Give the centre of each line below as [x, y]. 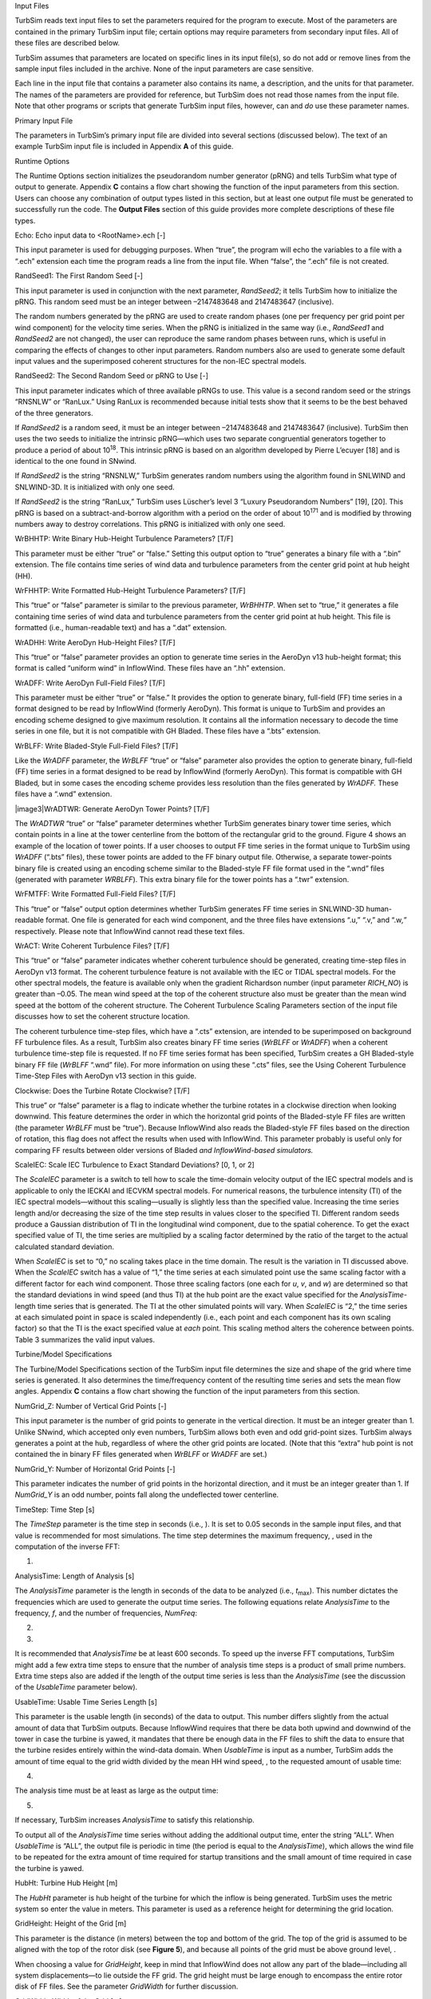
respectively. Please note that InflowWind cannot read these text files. [130, 931]
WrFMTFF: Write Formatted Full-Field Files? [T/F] [95, 894]
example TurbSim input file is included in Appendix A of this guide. [124, 146]
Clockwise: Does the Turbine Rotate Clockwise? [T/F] [103, 1091]
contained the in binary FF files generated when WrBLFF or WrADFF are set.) [141, 1454]
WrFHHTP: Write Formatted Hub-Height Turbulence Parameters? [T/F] [130, 590]
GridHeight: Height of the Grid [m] [71, 1924]
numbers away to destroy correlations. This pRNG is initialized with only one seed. [150, 525]
